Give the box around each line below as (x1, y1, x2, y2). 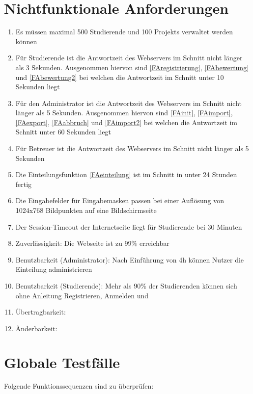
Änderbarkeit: (15, 323, 57, 333)
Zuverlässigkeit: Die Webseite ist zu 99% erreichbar (15, 238, 169, 248)
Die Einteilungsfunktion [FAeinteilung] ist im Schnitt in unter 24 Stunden (15, 169, 237, 180)
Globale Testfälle (4, 352, 120, 372)
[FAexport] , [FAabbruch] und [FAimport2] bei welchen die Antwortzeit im (15, 117, 237, 127)
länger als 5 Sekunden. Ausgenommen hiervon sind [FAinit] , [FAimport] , (15, 107, 233, 118)
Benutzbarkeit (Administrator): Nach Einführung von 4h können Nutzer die (15, 254, 244, 264)
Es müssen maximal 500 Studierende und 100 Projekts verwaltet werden (15, 26, 233, 37)
